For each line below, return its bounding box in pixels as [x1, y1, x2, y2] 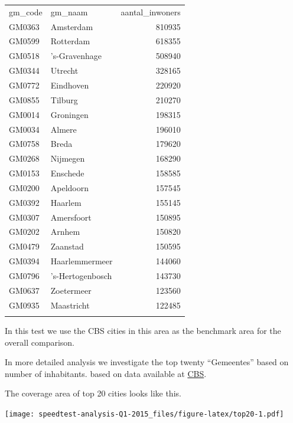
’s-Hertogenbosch [50, 269, 112, 281]
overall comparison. [5, 336, 74, 348]
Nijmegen [50, 152, 85, 165]
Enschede [50, 167, 84, 179]
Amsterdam [50, 20, 93, 32]
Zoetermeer [50, 284, 92, 296]
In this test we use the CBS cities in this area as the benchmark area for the [5, 324, 281, 336]
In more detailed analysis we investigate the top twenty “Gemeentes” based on [5, 356, 289, 368]
